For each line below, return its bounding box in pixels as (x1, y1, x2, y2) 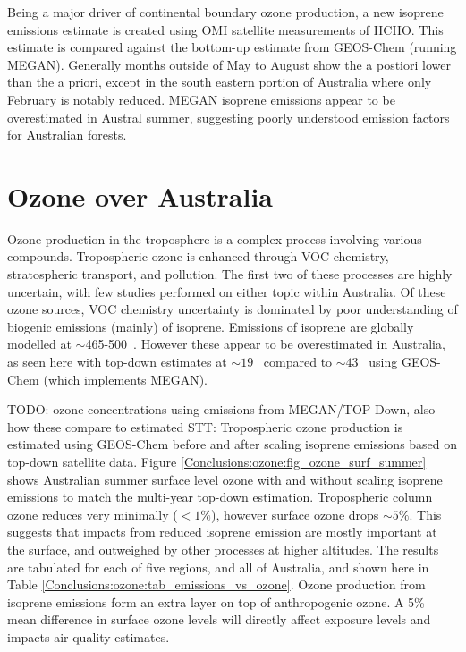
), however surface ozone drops (211, 504, 379, 523)
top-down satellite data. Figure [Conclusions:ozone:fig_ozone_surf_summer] (7, 453, 427, 470)
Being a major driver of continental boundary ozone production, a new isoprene (7, 3, 444, 21)
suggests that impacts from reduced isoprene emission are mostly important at (7, 522, 437, 541)
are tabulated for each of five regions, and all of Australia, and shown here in (7, 557, 429, 576)
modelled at (7, 334, 72, 353)
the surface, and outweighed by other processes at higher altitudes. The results (7, 539, 439, 558)
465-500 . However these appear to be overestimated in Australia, (85, 334, 445, 353)
